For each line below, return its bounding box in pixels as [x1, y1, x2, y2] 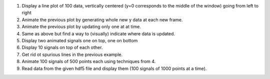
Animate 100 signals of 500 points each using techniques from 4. [21, 59, 156, 65]
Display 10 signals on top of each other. [21, 45, 103, 51]
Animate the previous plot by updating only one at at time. [21, 24, 141, 30]
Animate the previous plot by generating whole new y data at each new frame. [21, 16, 183, 22]
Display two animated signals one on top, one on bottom [21, 37, 138, 43]
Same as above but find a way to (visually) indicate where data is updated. [21, 30, 175, 37]
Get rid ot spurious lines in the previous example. [21, 51, 123, 57]
